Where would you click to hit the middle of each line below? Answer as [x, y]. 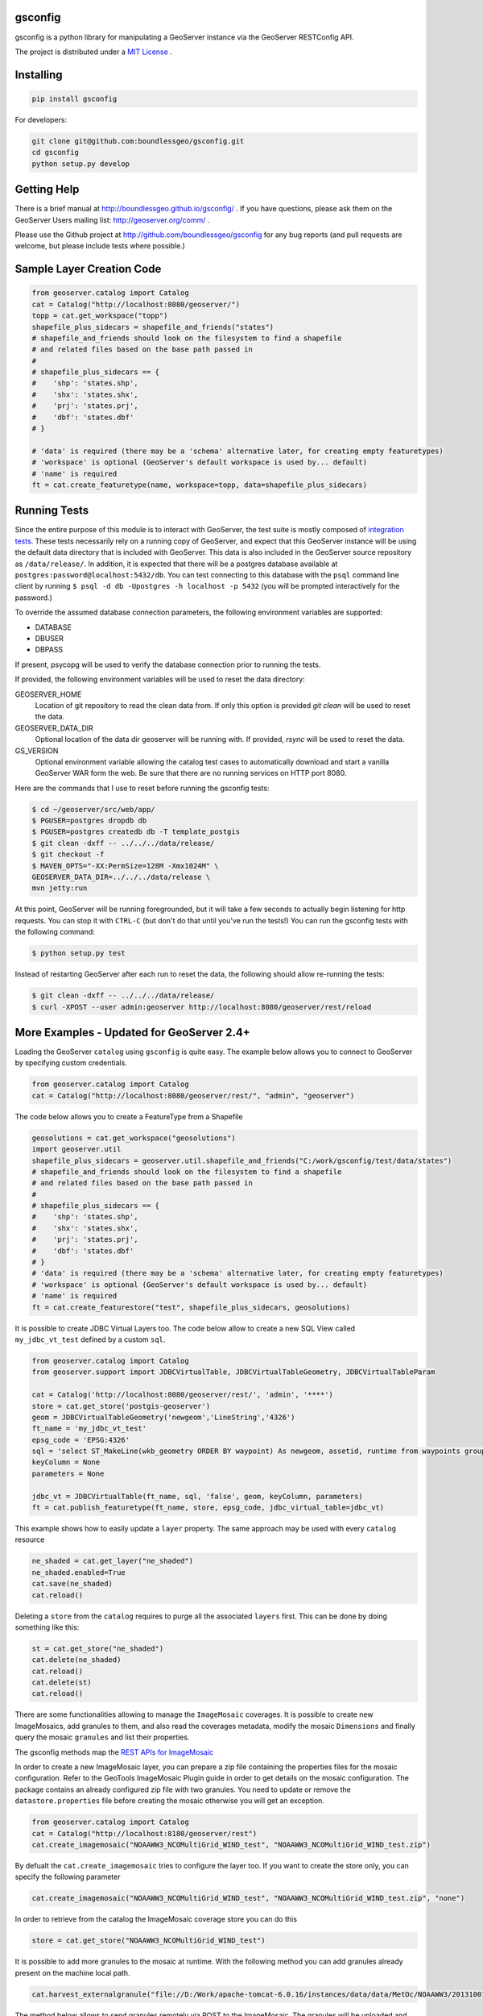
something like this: [47, 1627]
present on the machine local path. [72, 1972]
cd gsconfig [56, 152]
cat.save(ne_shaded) [72, 1584]
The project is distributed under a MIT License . [93, 52]
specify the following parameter [68, 1877]
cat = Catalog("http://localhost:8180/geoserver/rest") [144, 1833]
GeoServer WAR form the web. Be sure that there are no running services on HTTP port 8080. [191, 773]
